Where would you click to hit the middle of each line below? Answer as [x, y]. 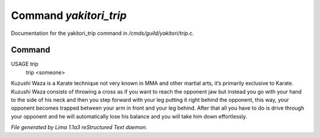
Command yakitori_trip [69, 15]
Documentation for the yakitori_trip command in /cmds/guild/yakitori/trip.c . [103, 33]
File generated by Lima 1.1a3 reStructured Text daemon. [79, 127]
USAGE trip [25, 64]
